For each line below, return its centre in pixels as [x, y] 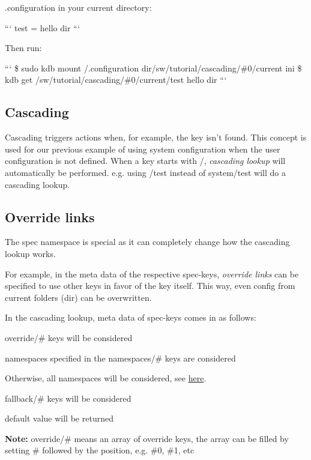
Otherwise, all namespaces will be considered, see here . [106, 378]
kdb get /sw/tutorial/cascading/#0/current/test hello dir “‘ [116, 80]
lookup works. [30, 253]
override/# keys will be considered [69, 337]
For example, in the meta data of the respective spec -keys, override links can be [152, 274]
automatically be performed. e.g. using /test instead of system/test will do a [145, 172]
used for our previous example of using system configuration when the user [143, 149]
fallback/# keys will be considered [68, 398]
